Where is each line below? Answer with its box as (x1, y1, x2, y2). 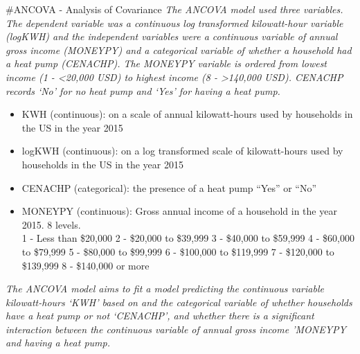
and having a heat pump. (6, 335, 110, 350)
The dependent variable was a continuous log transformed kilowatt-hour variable (6, 15, 343, 30)
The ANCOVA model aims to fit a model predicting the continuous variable (6, 281, 324, 296)
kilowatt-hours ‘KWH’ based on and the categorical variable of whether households (6, 294, 352, 309)
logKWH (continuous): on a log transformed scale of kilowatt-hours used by (21, 143, 343, 158)
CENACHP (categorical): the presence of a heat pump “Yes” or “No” (21, 180, 317, 195)
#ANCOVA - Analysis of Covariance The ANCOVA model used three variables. (6, 2, 343, 16)
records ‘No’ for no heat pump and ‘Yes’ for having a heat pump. (6, 83, 280, 98)
